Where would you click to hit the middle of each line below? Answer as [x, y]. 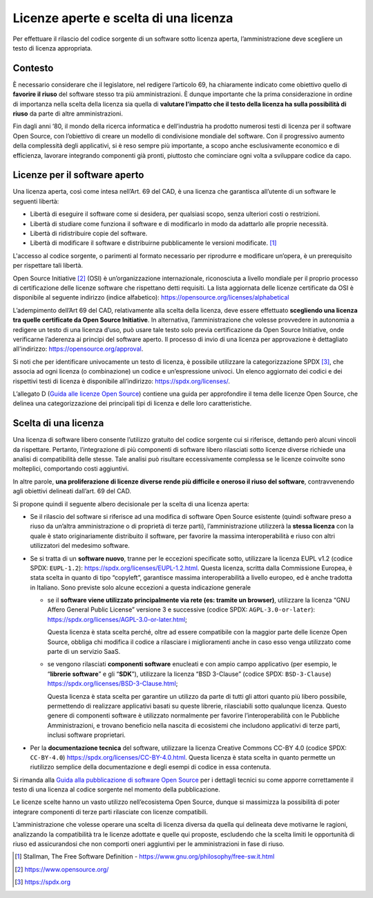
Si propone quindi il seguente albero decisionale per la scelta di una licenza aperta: [131, 504]
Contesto [33, 68]
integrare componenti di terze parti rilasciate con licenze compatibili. [111, 812]
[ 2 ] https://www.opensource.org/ [62, 869]
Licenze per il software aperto [78, 175]
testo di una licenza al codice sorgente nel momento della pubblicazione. [116, 789]
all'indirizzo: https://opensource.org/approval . [78, 349]
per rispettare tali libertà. [48, 266]
